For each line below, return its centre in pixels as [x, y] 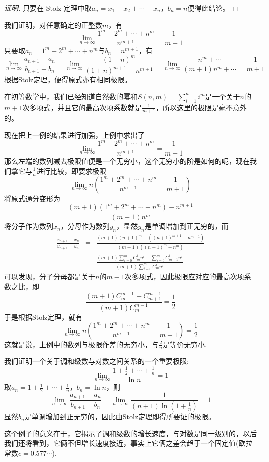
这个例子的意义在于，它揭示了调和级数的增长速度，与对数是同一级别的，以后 [130, 433]
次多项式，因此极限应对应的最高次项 [184, 277]
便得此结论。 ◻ [213, 8]
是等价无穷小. [184, 344]
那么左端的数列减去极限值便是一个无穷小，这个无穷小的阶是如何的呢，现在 [127, 161]
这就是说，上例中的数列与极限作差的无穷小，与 [81, 344]
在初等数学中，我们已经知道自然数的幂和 [71, 96]
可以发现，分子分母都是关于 [50, 277]
